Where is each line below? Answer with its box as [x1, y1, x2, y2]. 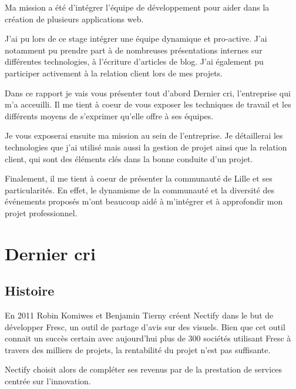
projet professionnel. [5, 206, 78, 219]
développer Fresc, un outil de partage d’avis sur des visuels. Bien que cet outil [5, 320, 285, 333]
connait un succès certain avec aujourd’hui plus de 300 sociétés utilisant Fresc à [5, 332, 291, 344]
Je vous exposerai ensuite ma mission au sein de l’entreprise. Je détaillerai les [5, 129, 283, 142]
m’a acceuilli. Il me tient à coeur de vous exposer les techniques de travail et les [5, 98, 291, 110]
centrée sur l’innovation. [5, 375, 91, 387]
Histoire [5, 281, 55, 300]
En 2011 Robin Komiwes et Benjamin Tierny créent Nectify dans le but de [5, 309, 274, 321]
